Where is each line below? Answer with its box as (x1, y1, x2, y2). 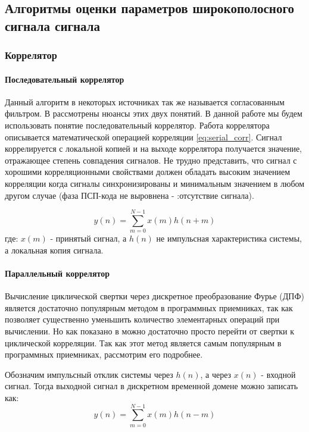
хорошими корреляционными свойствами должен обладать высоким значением (5, 165, 291, 178)
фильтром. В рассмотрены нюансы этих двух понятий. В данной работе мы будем (5, 107, 302, 120)
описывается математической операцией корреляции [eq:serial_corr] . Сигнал (5, 130, 282, 143)
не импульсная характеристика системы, (156, 232, 302, 245)
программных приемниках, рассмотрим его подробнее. (5, 348, 203, 361)
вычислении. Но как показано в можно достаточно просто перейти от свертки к (5, 325, 295, 337)
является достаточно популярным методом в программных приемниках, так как (5, 301, 293, 314)
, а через (200, 368, 232, 380)
